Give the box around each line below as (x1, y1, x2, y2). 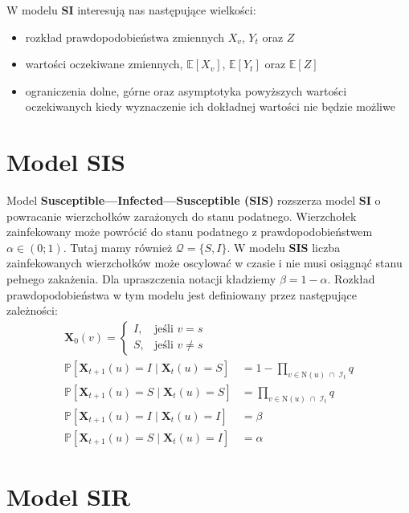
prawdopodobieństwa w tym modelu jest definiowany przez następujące (6, 286, 357, 303)
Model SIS (6, 145, 125, 178)
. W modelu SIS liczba (227, 238, 341, 255)
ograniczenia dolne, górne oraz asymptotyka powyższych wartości (25, 82, 347, 99)
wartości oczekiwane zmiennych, (25, 55, 183, 72)
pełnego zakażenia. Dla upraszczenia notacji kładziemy (6, 271, 276, 287)
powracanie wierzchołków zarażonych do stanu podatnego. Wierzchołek (6, 207, 357, 224)
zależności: (6, 302, 58, 319)
